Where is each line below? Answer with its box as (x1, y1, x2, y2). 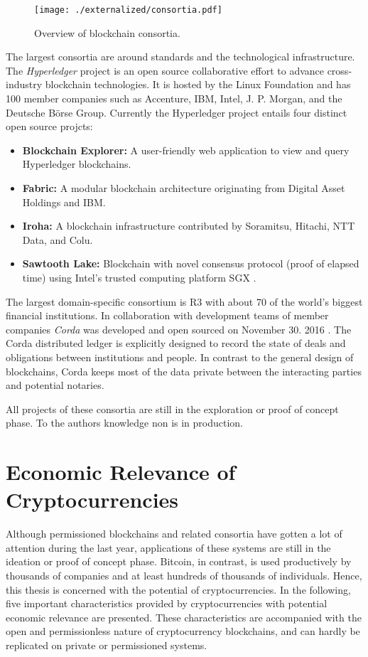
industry (6, 77, 43, 92)
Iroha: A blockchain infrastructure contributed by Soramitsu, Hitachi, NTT (22, 218, 355, 233)
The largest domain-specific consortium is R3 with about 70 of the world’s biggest (6, 294, 363, 309)
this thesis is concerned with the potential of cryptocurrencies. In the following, (6, 582, 351, 597)
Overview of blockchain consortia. (34, 25, 180, 40)
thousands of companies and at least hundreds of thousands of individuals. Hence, (6, 568, 362, 582)
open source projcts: (6, 119, 93, 134)
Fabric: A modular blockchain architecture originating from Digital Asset (22, 181, 345, 195)
